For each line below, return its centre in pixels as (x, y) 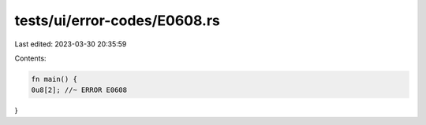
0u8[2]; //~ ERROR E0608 (79, 90)
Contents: (30, 58)
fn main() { (54, 79)
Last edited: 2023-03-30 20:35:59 (71, 44)
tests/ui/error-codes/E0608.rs (118, 20)
